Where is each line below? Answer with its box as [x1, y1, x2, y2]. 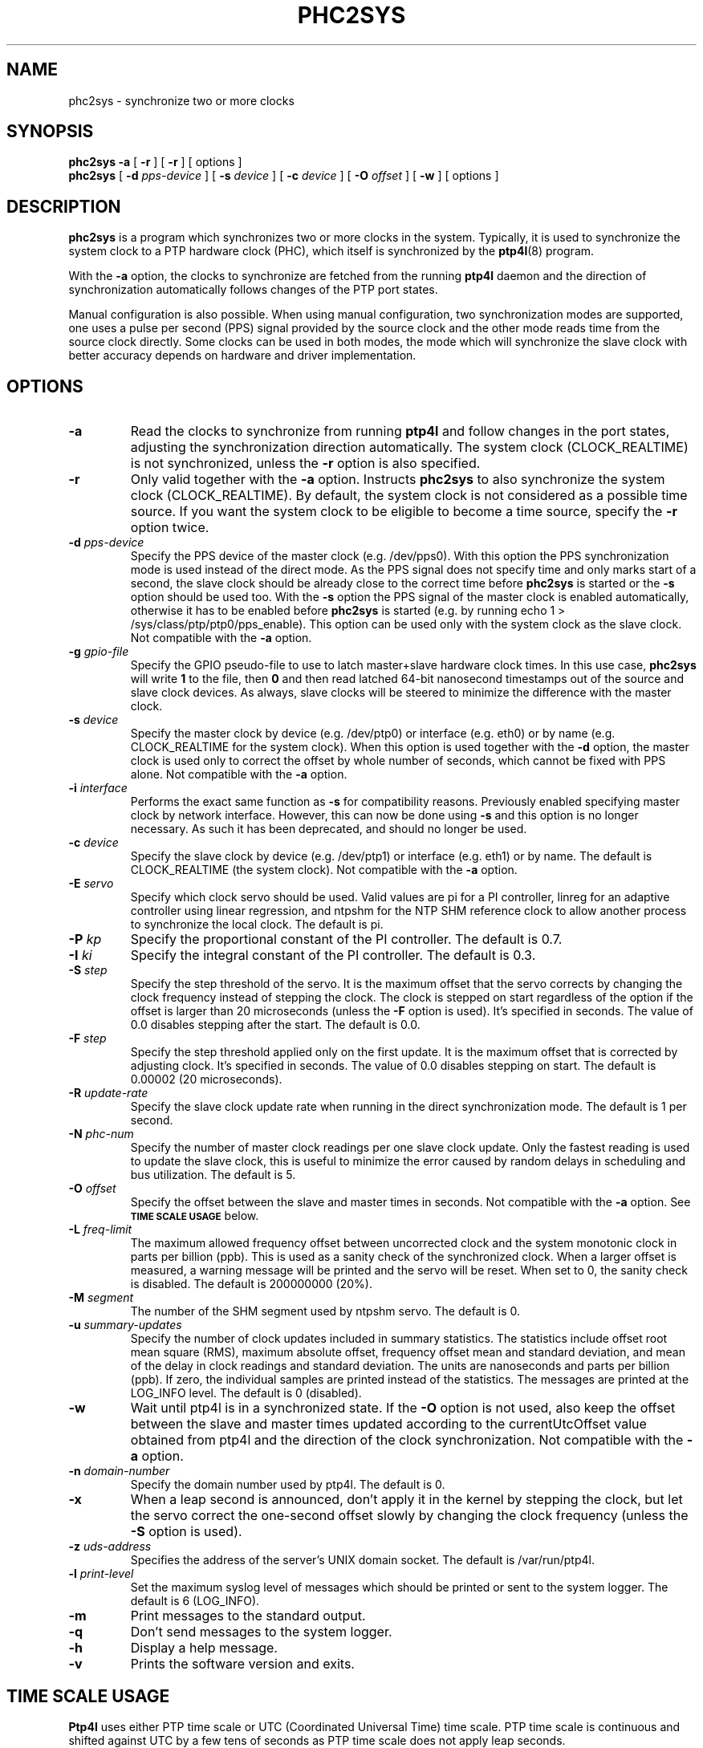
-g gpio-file [68, 644, 129, 659]
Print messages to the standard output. [130, 1608, 366, 1624]
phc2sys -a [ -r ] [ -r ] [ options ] [68, 155, 242, 169]
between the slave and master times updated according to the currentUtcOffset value [130, 1416, 647, 1433]
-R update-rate [68, 1086, 148, 1100]
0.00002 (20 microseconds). [130, 1072, 282, 1087]
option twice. [130, 519, 209, 536]
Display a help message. [130, 1640, 278, 1657]
